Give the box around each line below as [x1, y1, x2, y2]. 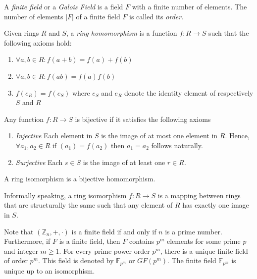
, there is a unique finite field [160, 245, 248, 256]
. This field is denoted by [38, 255, 114, 266]
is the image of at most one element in [101, 130, 218, 141]
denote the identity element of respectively [124, 87, 254, 98]
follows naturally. [151, 140, 203, 150]
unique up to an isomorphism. [4, 265, 95, 276]
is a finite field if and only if [71, 226, 156, 236]
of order [4, 255, 28, 266]
